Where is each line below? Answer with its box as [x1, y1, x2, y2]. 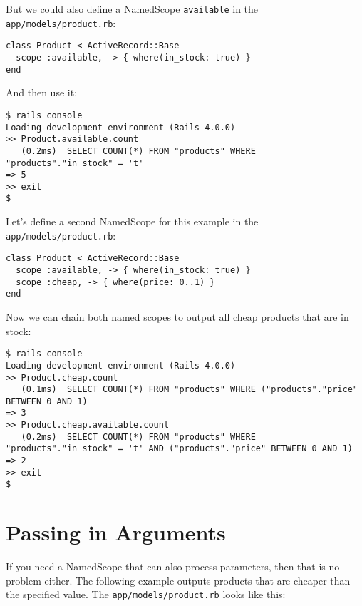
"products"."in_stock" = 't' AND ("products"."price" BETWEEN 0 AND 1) [6, 443, 353, 454]
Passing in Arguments [6, 518, 226, 547]
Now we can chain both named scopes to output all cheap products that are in [6, 309, 349, 324]
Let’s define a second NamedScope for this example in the [6, 214, 259, 229]
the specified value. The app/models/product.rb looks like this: [6, 587, 286, 602]
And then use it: [6, 85, 78, 100]
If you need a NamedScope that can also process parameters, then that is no [6, 559, 340, 574]
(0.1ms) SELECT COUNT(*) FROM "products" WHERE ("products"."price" [21, 384, 358, 395]
